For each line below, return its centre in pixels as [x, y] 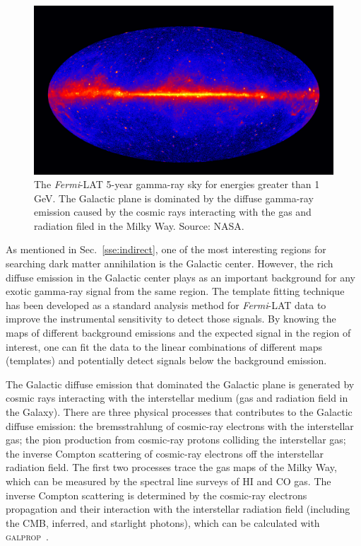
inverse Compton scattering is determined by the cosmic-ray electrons [156, 495]
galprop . [27, 536]
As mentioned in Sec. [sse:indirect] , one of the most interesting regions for [166, 249]
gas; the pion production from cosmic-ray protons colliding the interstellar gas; [176, 440]
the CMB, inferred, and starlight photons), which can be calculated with [163, 522]
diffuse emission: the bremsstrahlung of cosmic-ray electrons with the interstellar [180, 425]
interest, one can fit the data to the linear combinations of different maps [164, 346]
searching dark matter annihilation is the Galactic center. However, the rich [170, 263]
